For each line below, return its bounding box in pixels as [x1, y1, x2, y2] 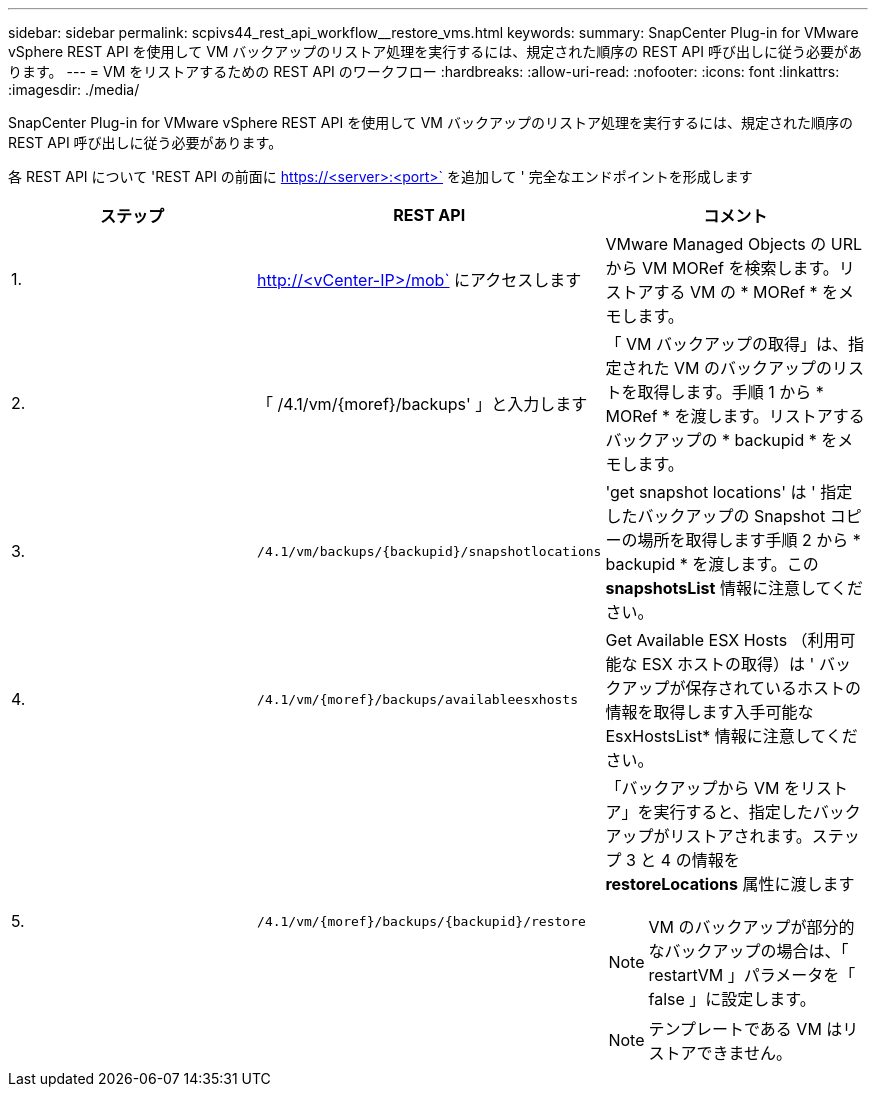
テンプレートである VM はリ [648, 1019, 859, 1039]
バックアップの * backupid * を [605, 430, 838, 450]
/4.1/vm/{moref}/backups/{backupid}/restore [257, 913, 586, 929]
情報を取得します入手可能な [605, 702, 814, 722]
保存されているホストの [685, 678, 861, 698]
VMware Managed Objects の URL [605, 234, 863, 254]
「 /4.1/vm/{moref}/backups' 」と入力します [257, 394, 588, 414]
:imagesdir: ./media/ [8, 81, 140, 98]
